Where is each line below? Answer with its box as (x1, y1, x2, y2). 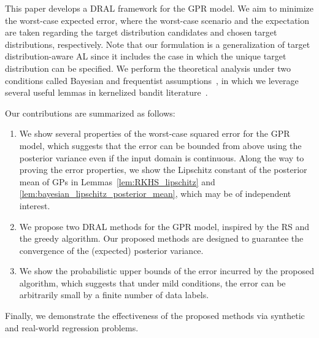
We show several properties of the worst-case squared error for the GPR (19, 127, 290, 140)
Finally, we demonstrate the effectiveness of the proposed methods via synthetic (5, 309, 305, 322)
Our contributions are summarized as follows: (5, 106, 175, 119)
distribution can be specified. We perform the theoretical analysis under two (5, 61, 291, 74)
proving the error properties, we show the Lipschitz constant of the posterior (19, 163, 307, 176)
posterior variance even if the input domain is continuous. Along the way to (19, 151, 304, 164)
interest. (19, 199, 50, 212)
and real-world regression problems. (5, 321, 139, 334)
